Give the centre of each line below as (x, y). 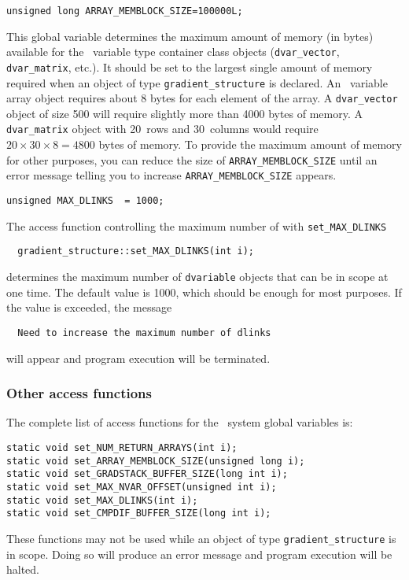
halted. (23, 569)
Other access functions (79, 393)
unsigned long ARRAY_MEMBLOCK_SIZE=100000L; (125, 11)
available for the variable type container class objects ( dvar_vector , (173, 52)
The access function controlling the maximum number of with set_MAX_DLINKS (197, 225)
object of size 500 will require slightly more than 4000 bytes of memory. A (185, 113)
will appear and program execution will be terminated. (138, 358)
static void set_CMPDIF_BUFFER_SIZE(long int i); (139, 514)
